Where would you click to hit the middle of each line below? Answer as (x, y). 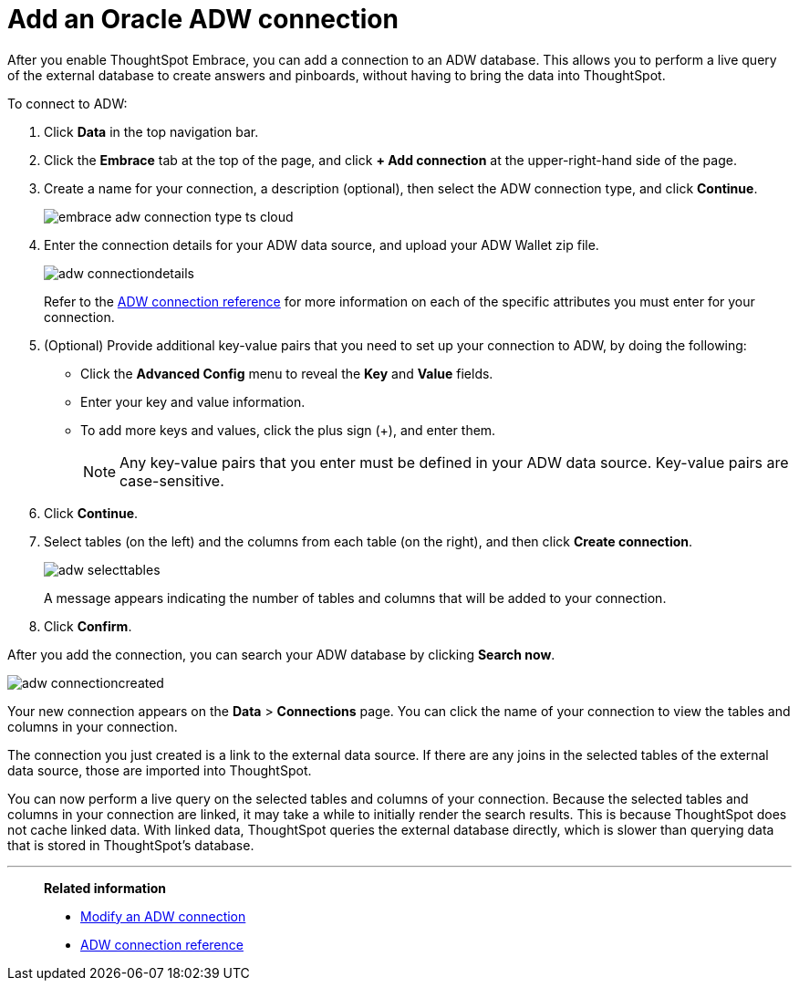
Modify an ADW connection (163, 916)
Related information (105, 888)
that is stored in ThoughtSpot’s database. (131, 845)
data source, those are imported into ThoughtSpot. (160, 770)
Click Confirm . (88, 626)
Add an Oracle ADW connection (203, 19)
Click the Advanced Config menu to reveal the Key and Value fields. (287, 373)
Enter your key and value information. (193, 401)
